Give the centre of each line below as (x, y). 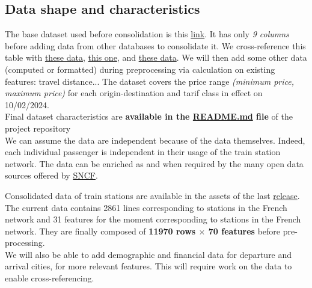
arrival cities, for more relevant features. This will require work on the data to (148, 266)
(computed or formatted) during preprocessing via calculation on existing (140, 69)
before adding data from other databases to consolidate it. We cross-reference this (155, 45)
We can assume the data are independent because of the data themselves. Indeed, (155, 140)
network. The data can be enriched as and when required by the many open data (154, 163)
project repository (38, 128)
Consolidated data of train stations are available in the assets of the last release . (152, 195)
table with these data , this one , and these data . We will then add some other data (156, 57)
